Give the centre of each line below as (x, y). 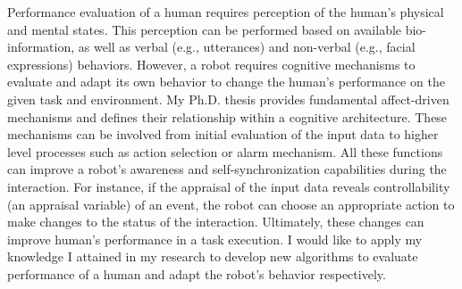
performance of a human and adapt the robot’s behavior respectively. (197, 273)
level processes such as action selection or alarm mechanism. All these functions (225, 151)
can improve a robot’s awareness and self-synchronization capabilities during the (227, 169)
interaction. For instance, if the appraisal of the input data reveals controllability (229, 186)
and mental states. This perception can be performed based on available (205, 29)
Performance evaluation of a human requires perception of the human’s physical (226, 12)
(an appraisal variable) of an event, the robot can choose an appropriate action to (231, 204)
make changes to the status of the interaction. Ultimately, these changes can (216, 222)
